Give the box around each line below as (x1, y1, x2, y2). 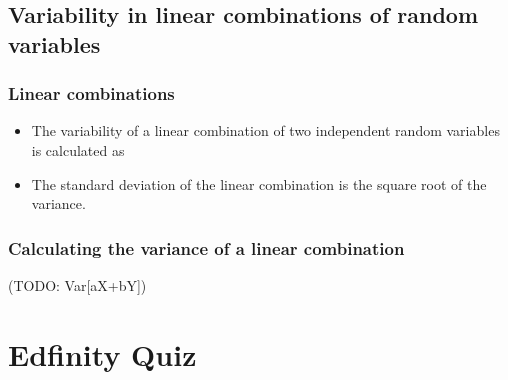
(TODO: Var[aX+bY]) (8, 274, 147, 295)
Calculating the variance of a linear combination (8, 235, 405, 260)
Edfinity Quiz (8, 333, 197, 374)
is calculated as (31, 139, 125, 160)
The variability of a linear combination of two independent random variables (31, 120, 500, 141)
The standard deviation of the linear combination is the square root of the (31, 173, 487, 194)
